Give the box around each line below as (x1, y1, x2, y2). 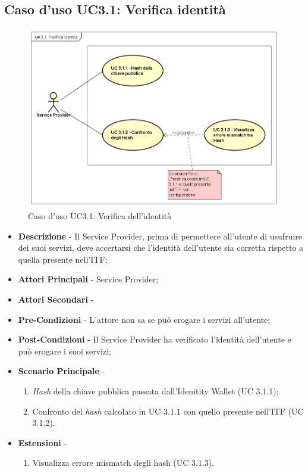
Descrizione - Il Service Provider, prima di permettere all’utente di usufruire (18, 229, 303, 242)
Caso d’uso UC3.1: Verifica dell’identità (28, 210, 172, 222)
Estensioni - (18, 436, 67, 449)
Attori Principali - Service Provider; (18, 273, 159, 285)
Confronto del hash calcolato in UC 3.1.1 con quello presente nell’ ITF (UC (32, 404, 304, 417)
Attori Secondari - (18, 293, 94, 305)
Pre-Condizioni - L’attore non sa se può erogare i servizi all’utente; (18, 313, 271, 325)
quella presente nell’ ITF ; (18, 253, 108, 265)
